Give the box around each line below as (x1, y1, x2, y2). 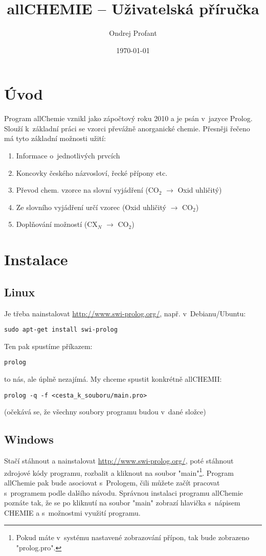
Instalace (4, 249, 68, 270)
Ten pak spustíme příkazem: (4, 340, 93, 351)
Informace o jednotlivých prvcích (16, 150, 120, 161)
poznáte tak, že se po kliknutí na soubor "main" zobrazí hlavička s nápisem (4, 497, 240, 508)
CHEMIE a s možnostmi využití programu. (4, 507, 141, 518)
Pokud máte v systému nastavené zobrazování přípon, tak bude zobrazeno (16, 532, 250, 543)
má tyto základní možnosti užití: (4, 133, 106, 144)
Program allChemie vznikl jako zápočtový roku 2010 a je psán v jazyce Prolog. (4, 113, 253, 124)
